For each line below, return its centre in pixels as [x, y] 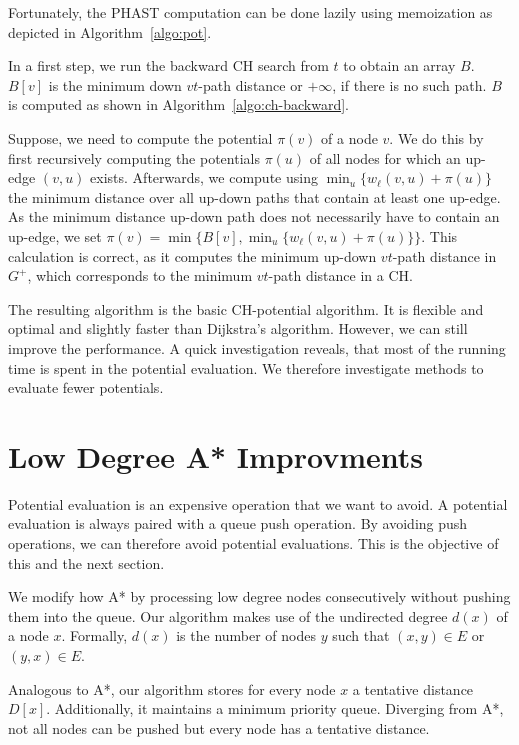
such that [361, 635]
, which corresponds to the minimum [140, 275]
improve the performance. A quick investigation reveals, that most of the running [257, 347]
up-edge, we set [55, 235]
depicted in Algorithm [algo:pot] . [110, 31]
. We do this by [436, 137]
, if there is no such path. [409, 84]
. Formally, [94, 635]
